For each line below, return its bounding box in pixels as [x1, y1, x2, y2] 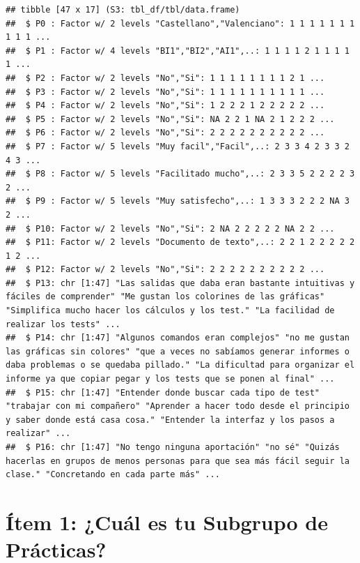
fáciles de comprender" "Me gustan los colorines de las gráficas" [6, 292, 325, 302]
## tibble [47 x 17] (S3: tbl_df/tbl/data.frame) [6, 5, 240, 15]
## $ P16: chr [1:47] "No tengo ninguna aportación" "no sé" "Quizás [6, 442, 340, 452]
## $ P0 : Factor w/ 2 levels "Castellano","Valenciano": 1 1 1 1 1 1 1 [6, 18, 355, 29]
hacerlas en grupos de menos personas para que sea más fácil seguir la [6, 456, 350, 466]
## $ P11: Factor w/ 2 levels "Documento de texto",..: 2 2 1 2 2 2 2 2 [6, 237, 355, 248]
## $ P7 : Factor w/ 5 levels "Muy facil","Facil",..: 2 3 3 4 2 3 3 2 [6, 141, 350, 151]
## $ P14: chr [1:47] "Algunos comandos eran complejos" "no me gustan [6, 333, 350, 343]
